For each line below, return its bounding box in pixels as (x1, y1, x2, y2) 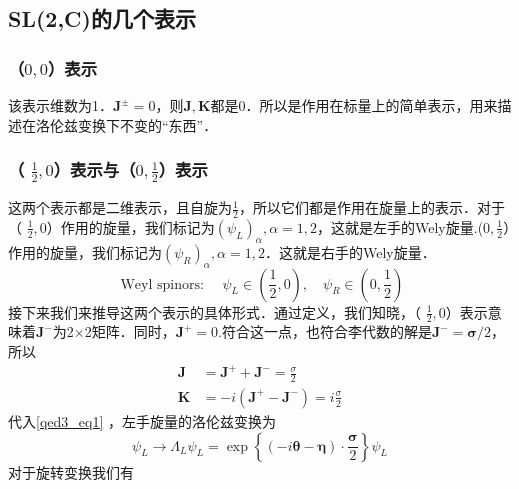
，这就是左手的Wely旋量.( (317, 216, 484, 237)
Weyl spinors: (120, 277, 204, 292)
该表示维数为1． (8, 95, 113, 115)
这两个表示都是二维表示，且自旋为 (8, 197, 232, 218)
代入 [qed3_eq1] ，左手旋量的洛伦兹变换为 (8, 410, 276, 431)
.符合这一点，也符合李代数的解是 (218, 321, 432, 342)
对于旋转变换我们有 (8, 461, 134, 482)
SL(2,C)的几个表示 (8, 3, 196, 34)
